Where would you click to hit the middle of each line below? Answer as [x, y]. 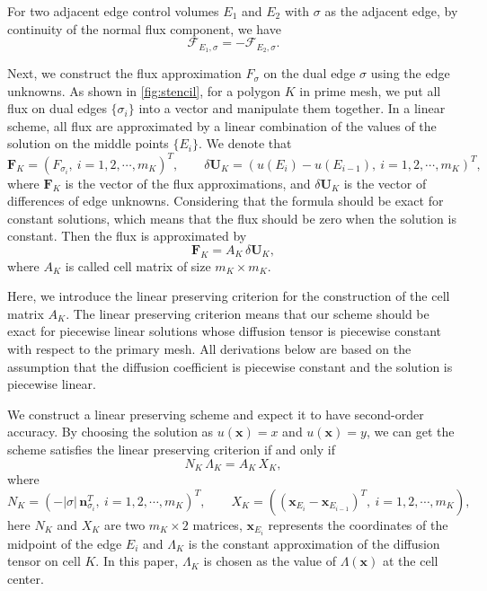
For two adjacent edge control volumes [113, 11]
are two [125, 524]
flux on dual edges [57, 108]
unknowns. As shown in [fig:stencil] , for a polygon [144, 90]
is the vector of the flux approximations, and [188, 183]
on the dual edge [310, 73]
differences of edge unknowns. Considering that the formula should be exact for [226, 201]
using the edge [410, 73]
